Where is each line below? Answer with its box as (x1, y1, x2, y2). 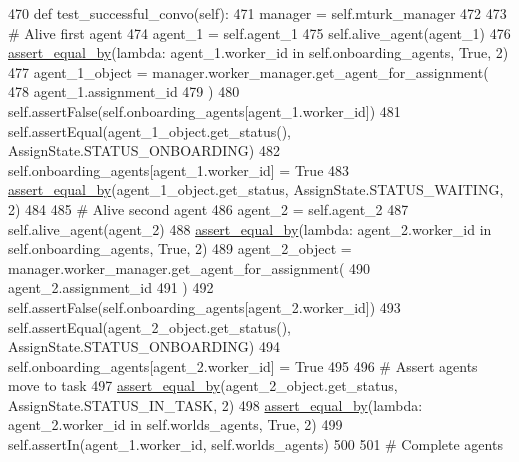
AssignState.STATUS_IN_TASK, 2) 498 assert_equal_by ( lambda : (8, 394, 423, 415)
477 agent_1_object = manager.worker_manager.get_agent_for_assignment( (8, 61, 489, 82)
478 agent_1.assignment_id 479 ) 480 (8, 81, 240, 102)
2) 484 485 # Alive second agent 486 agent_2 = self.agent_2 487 (8, 198, 409, 219)
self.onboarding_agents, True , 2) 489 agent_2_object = (8, 238, 352, 259)
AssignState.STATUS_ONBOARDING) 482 (8, 140, 280, 161)
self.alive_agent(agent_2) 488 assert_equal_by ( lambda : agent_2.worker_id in (8, 218, 492, 239)
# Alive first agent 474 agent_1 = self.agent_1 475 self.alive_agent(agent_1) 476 (8, 22, 511, 43)
